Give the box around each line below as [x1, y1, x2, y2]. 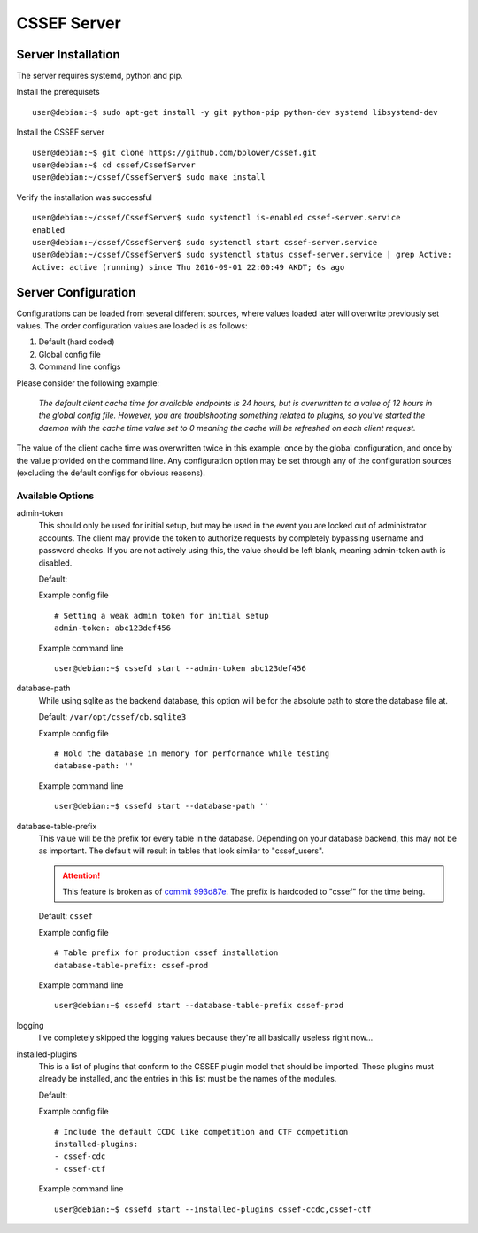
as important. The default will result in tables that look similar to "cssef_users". [38, 845, 325, 856]
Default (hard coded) [38, 336, 115, 347]
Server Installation [16, 47, 121, 62]
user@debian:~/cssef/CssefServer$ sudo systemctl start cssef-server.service [32, 237, 378, 247]
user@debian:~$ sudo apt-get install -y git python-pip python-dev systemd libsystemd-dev [32, 107, 438, 117]
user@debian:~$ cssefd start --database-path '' [54, 801, 269, 812]
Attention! [62, 870, 101, 881]
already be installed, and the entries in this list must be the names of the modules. [38, 1074, 337, 1084]
